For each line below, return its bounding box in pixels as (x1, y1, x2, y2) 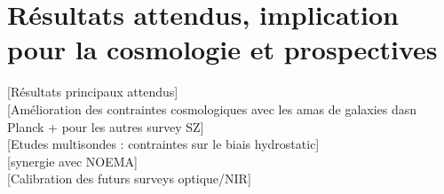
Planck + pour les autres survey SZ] (7, 117, 204, 136)
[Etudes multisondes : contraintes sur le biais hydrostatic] (7, 135, 320, 153)
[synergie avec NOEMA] (7, 151, 138, 170)
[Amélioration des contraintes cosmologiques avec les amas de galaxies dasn (7, 99, 417, 118)
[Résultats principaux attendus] (7, 82, 178, 101)
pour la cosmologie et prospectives (7, 31, 438, 67)
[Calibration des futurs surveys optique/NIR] (7, 169, 251, 188)
